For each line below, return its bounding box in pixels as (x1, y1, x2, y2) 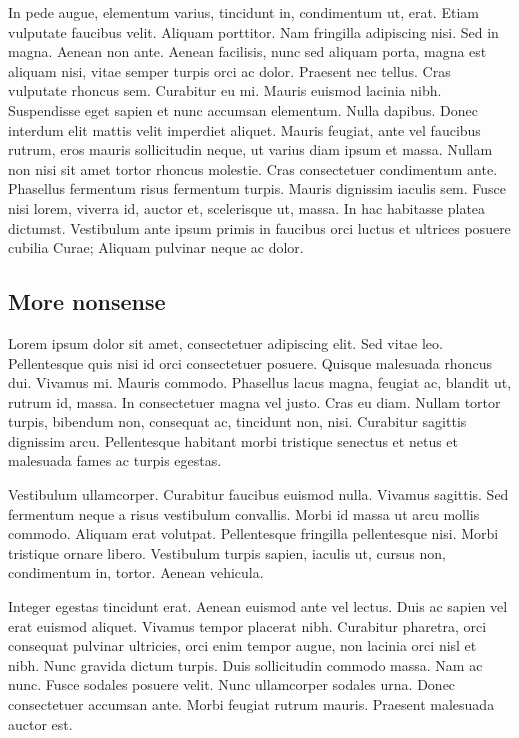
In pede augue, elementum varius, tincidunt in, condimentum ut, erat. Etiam (8, 2, 479, 22)
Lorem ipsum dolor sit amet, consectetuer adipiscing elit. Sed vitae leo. (8, 332, 443, 353)
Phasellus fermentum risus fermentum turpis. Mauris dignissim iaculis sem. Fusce (8, 178, 507, 199)
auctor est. (8, 713, 73, 734)
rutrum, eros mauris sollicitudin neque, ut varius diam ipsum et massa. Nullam (8, 139, 493, 160)
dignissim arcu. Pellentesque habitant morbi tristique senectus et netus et (8, 430, 459, 451)
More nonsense (8, 286, 166, 317)
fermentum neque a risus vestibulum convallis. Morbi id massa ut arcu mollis (8, 503, 480, 524)
